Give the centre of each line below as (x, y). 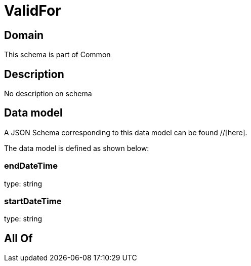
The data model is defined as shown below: (77, 148)
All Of (18, 238)
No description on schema (48, 94)
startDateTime (33, 201)
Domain (24, 35)
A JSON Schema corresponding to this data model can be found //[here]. (126, 132)
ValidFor (33, 11)
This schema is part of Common (57, 55)
